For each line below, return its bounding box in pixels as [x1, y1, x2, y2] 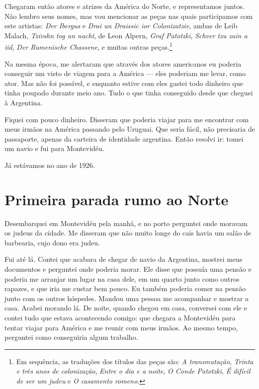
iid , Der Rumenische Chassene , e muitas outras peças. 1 [4, 40, 173, 52]
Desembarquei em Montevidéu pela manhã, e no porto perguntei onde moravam [4, 218, 248, 228]
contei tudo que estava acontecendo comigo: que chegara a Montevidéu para [4, 312, 236, 323]
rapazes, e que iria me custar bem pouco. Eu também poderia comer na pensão [4, 283, 246, 294]
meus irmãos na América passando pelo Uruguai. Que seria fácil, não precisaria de [4, 124, 255, 134]
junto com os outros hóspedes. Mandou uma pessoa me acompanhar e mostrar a [4, 293, 249, 303]
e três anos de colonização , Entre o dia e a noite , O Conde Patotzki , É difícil [16, 366, 251, 376]
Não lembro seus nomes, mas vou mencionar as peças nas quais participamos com [4, 10, 253, 21]
